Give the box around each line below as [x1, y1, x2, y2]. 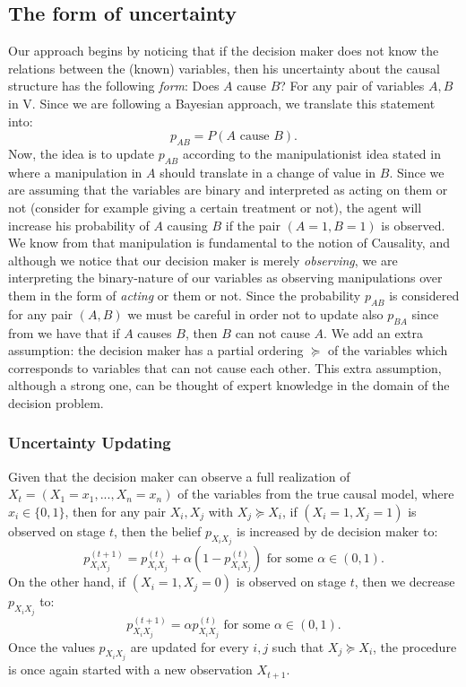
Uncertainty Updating [8, 431, 171, 454]
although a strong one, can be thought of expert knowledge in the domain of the [8, 376, 450, 395]
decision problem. [8, 393, 104, 412]
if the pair [225, 215, 280, 234]
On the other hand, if [8, 572, 126, 591]
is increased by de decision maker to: [237, 521, 438, 540]
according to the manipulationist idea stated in [182, 143, 441, 162]
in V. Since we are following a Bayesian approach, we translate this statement [8, 93, 436, 112]
